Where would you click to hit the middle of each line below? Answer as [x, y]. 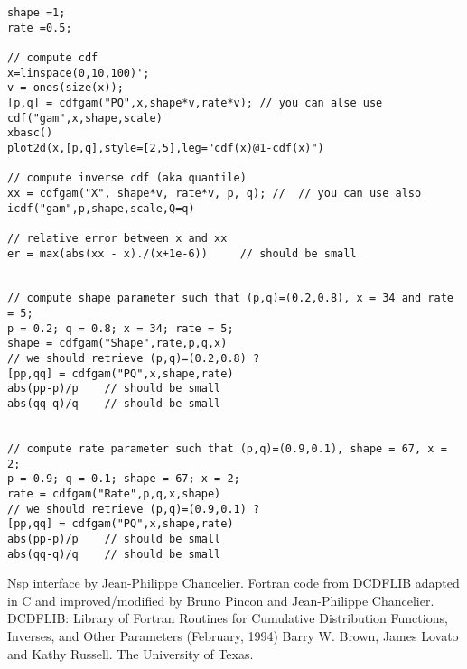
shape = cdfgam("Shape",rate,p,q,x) [117, 344]
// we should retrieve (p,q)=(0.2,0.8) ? [134, 359]
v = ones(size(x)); [65, 88]
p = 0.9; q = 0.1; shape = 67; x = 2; [124, 479]
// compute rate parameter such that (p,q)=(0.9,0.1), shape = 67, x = [227, 449]
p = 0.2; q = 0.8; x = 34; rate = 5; [121, 328]
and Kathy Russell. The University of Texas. [131, 653]
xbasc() [30, 133]
